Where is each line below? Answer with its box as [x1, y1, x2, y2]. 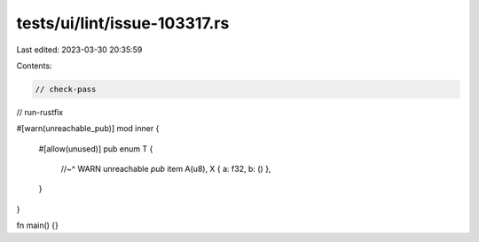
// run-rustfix [16, 106, 64, 117]
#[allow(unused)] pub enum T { [38, 143, 153, 154]
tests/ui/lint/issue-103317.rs [16, 13, 230, 33]
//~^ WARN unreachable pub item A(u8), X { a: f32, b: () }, [60, 164, 271, 175]
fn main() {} [16, 220, 59, 230]
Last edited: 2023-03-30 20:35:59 [16, 44, 143, 55]
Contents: [16, 60, 52, 71]
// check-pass [35, 84, 97, 94]
